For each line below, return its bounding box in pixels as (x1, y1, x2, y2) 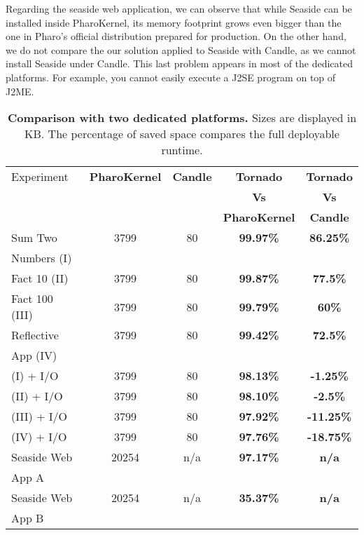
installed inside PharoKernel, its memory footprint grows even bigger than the (6, 15, 342, 29)
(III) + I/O (11, 408, 68, 425)
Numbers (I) (11, 250, 72, 266)
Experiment (11, 168, 69, 185)
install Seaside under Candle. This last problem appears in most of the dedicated (6, 56, 353, 71)
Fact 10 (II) (11, 270, 69, 287)
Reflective (11, 327, 59, 344)
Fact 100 (11, 290, 53, 307)
